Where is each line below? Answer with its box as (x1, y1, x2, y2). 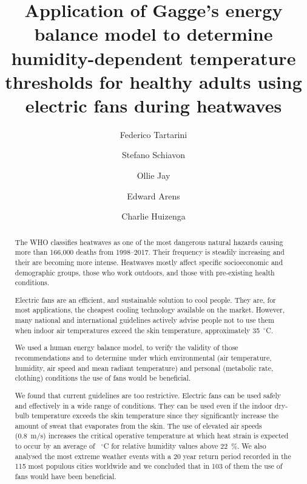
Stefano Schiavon (122, 148, 185, 161)
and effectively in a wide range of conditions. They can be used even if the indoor (15, 400, 272, 410)
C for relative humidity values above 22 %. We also (103, 441, 266, 451)
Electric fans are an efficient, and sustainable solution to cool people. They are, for (15, 294, 276, 305)
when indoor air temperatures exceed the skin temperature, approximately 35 (15, 325, 260, 335)
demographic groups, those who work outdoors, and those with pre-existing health (15, 267, 275, 277)
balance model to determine (34, 21, 273, 46)
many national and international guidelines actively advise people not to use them (15, 315, 274, 325)
